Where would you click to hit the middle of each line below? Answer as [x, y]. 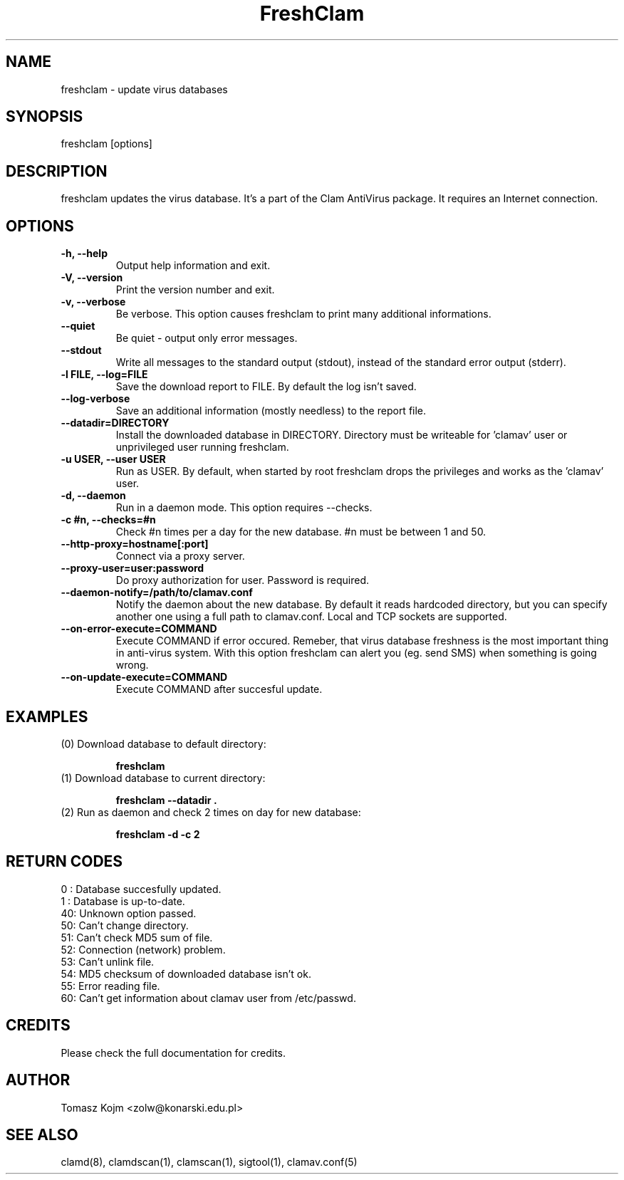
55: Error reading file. [110, 986]
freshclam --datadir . [166, 800]
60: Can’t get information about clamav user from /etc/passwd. [208, 998]
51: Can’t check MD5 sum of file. [137, 937]
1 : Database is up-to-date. [123, 901]
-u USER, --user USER [113, 459]
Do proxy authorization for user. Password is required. [242, 580]
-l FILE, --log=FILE [104, 375]
